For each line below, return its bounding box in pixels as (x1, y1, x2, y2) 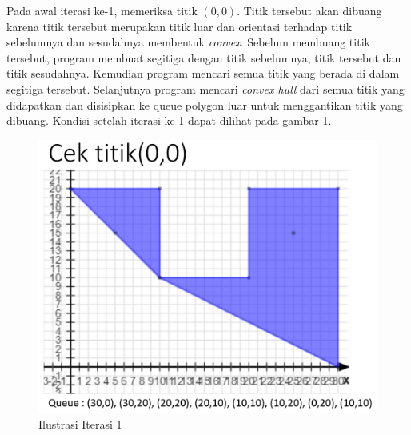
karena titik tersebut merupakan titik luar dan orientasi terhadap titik (6, 18, 353, 34)
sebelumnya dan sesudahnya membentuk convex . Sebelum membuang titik (6, 34, 370, 50)
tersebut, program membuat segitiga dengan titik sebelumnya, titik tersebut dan (6, 49, 401, 66)
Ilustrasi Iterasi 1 (38, 416, 122, 433)
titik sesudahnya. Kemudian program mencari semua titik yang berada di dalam (6, 65, 400, 82)
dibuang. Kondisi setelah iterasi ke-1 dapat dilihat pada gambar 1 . (6, 112, 332, 129)
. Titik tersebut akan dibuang (237, 2, 382, 18)
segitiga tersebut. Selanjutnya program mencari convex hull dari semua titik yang (6, 80, 405, 97)
